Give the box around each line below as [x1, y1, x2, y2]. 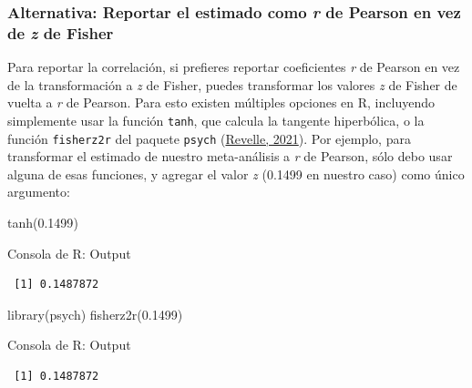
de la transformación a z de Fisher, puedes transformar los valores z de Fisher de [7, 75, 457, 94]
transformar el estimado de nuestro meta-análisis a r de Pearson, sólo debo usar [7, 147, 453, 166]
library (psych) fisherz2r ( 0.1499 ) [7, 304, 183, 323]
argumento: [7, 182, 70, 201]
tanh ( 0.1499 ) [7, 213, 78, 232]
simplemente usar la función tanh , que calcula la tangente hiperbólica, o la [7, 110, 425, 129]
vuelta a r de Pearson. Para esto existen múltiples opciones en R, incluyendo [7, 93, 435, 112]
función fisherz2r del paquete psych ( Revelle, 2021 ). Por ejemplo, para [7, 128, 411, 148]
